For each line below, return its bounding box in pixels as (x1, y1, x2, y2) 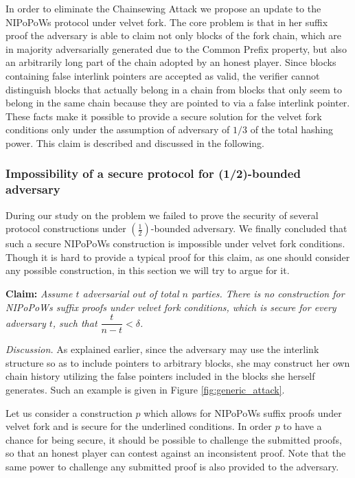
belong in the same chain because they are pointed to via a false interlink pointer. (5, 95, 350, 110)
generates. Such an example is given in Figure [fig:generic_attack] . (5, 383, 285, 397)
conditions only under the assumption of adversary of (5, 122, 230, 137)
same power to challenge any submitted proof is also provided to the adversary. (5, 459, 339, 474)
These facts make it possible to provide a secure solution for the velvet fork (5, 109, 322, 123)
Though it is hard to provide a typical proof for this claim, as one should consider (5, 249, 350, 264)
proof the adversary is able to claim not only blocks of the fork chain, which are (5, 28, 341, 43)
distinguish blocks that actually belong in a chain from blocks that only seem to (5, 82, 343, 96)
